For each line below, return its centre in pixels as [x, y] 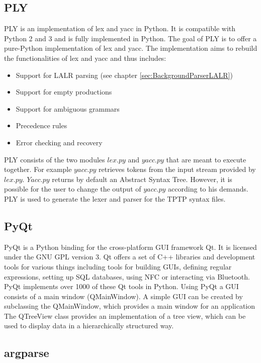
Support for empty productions [64, 92]
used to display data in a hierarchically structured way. [89, 326]
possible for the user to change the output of [73, 189]
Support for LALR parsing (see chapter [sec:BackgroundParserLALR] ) [124, 75]
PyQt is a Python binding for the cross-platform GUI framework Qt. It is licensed [130, 247]
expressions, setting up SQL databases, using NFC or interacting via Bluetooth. [127, 276]
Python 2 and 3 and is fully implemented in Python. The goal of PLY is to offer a [130, 38]
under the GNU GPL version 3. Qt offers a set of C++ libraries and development [130, 257]
